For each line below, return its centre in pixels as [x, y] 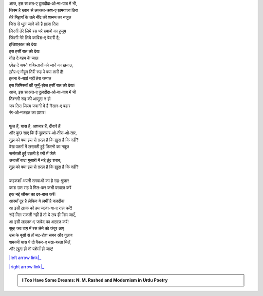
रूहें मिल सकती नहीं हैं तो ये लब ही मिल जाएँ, [43, 215]
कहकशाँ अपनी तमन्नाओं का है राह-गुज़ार [39, 181]
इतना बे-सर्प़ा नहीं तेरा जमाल [30, 78]
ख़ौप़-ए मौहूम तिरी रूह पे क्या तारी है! [36, 72]
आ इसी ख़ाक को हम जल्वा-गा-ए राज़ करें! [41, 208]
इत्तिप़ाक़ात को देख [23, 44]
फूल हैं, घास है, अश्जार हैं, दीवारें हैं [35, 126]
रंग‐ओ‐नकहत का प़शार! [27, 112]
